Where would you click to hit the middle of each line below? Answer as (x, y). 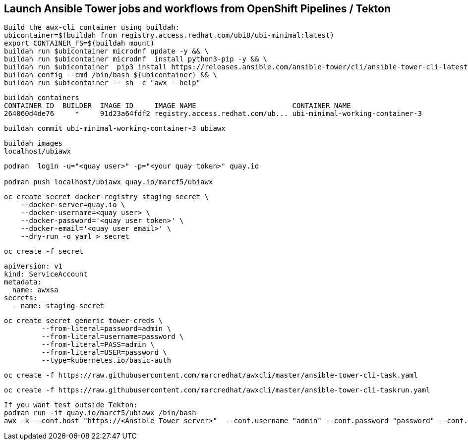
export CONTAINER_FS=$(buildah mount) (79, 43)
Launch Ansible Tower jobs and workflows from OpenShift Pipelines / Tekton (198, 9)
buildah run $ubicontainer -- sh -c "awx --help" (102, 83)
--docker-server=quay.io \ (73, 205)
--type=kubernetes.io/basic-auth (106, 361)
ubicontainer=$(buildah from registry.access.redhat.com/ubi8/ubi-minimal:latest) (169, 35)
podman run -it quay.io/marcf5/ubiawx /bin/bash (100, 413)
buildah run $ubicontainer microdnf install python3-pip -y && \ (136, 59)
